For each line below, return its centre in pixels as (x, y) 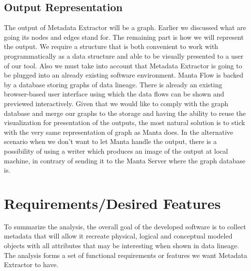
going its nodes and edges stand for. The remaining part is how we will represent (124, 37)
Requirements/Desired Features (112, 203)
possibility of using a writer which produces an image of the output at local (116, 151)
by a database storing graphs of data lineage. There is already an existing (113, 84)
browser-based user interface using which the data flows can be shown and (114, 94)
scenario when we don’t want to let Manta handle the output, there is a (110, 141)
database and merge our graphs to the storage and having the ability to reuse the (125, 113)
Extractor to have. (31, 264)
